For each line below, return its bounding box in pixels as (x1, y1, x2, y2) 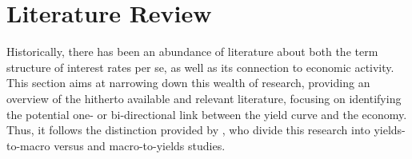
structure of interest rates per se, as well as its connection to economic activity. (6, 58, 394, 75)
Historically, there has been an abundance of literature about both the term (6, 43, 378, 60)
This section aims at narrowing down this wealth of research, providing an (6, 74, 370, 91)
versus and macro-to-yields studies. (54, 137, 226, 153)
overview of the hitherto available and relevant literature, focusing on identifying (6, 89, 402, 106)
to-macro (6, 137, 50, 153)
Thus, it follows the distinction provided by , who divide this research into (6, 121, 370, 138)
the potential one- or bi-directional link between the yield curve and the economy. (6, 105, 407, 122)
